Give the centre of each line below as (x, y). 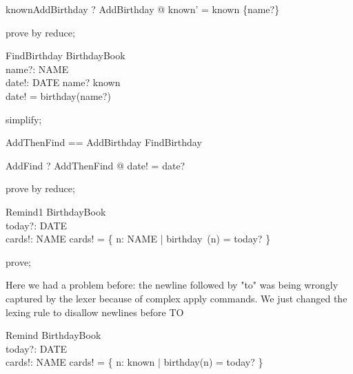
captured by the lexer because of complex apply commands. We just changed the (176, 298)
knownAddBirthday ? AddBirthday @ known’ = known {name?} (143, 9)
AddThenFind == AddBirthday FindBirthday (104, 142)
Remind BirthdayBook (53, 335)
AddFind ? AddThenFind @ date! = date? (95, 165)
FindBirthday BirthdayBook (65, 55)
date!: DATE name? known (63, 82)
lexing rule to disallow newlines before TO (95, 312)
